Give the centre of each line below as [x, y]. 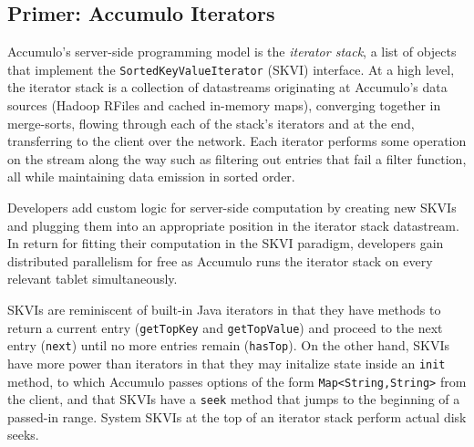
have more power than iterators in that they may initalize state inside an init [227, 363]
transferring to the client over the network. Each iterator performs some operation [237, 141]
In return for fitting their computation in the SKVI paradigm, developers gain [226, 243]
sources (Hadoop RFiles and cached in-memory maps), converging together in [224, 105]
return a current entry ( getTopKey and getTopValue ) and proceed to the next [225, 327]
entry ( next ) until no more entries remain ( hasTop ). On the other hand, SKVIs [228, 345]
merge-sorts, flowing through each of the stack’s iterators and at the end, [211, 123]
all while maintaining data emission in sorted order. [151, 177]
